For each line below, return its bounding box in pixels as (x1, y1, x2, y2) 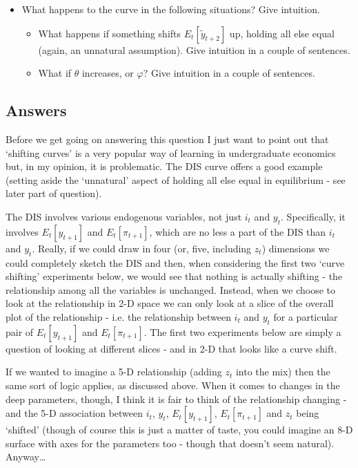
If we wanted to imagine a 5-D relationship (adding (6, 364, 222, 379)
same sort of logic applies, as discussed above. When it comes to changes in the (6, 377, 340, 392)
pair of (6, 324, 34, 339)
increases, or (81, 66, 134, 80)
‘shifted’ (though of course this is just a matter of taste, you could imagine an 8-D (6, 422, 353, 437)
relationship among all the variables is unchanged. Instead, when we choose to (6, 282, 336, 297)
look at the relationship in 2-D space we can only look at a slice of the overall (6, 296, 334, 310)
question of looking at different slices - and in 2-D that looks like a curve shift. (6, 341, 337, 355)
